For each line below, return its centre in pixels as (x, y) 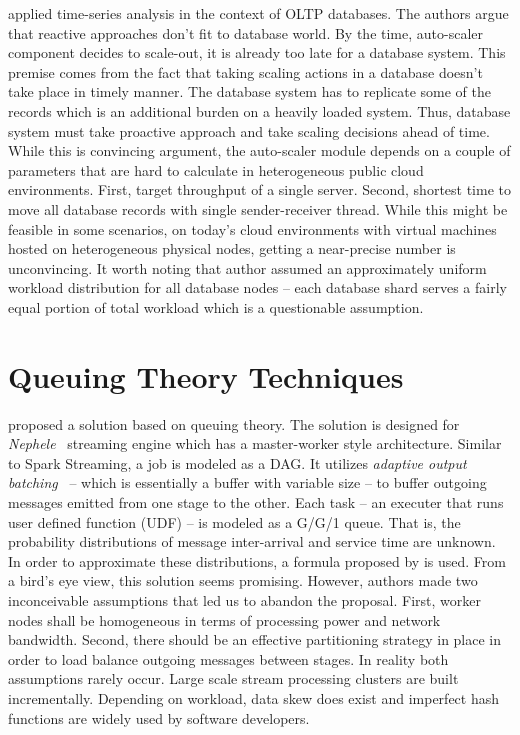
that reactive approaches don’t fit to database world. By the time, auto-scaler (246, 32)
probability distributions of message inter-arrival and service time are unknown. (252, 541)
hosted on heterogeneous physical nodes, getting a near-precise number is (232, 248)
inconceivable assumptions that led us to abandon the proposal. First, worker (244, 599)
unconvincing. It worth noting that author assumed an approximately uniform (247, 267)
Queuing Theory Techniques (206, 375)
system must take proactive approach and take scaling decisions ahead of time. (249, 130)
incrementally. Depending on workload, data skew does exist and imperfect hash (254, 697)
